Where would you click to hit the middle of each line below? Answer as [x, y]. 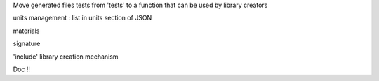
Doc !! [22, 69]
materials [26, 31]
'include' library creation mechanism [66, 57]
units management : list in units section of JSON [82, 18]
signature [27, 44]
